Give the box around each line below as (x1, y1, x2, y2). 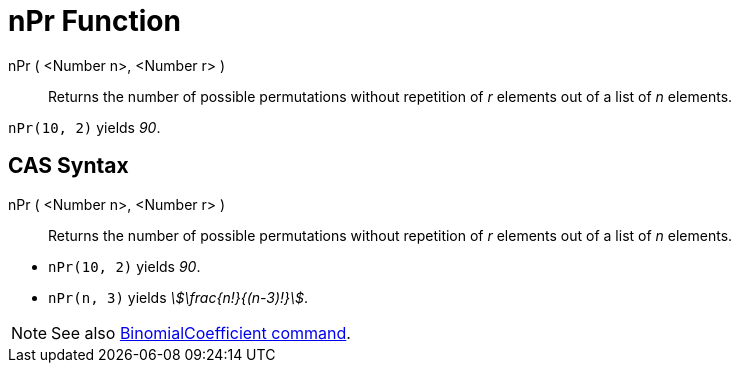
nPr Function (8, 4, 181, 38)
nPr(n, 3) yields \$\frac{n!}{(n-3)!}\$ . (48, 288, 309, 306)
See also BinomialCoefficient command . (51, 322, 351, 343)
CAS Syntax (8, 153, 129, 179)
